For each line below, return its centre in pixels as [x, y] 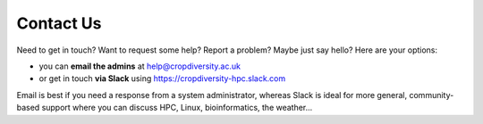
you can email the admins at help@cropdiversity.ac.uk [140, 66]
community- [431, 95]
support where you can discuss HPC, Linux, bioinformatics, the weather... [177, 108]
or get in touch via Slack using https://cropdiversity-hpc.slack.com [162, 79]
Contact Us [59, 23]
